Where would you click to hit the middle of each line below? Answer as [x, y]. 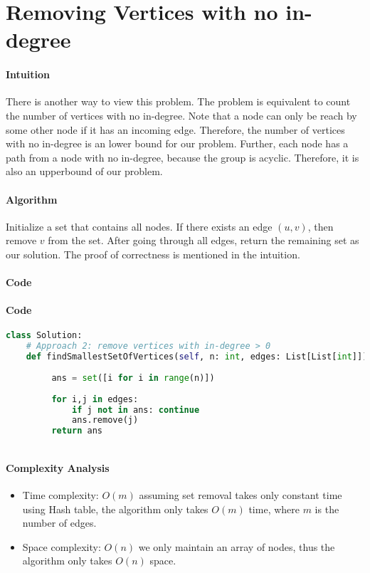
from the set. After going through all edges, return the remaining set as [203, 240]
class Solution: [44, 336]
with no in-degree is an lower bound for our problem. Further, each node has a [177, 143]
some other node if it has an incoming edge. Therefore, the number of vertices [175, 129]
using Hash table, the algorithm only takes [115, 509]
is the [327, 509]
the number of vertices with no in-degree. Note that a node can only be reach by [181, 115]
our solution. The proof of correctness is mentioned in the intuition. [153, 254]
